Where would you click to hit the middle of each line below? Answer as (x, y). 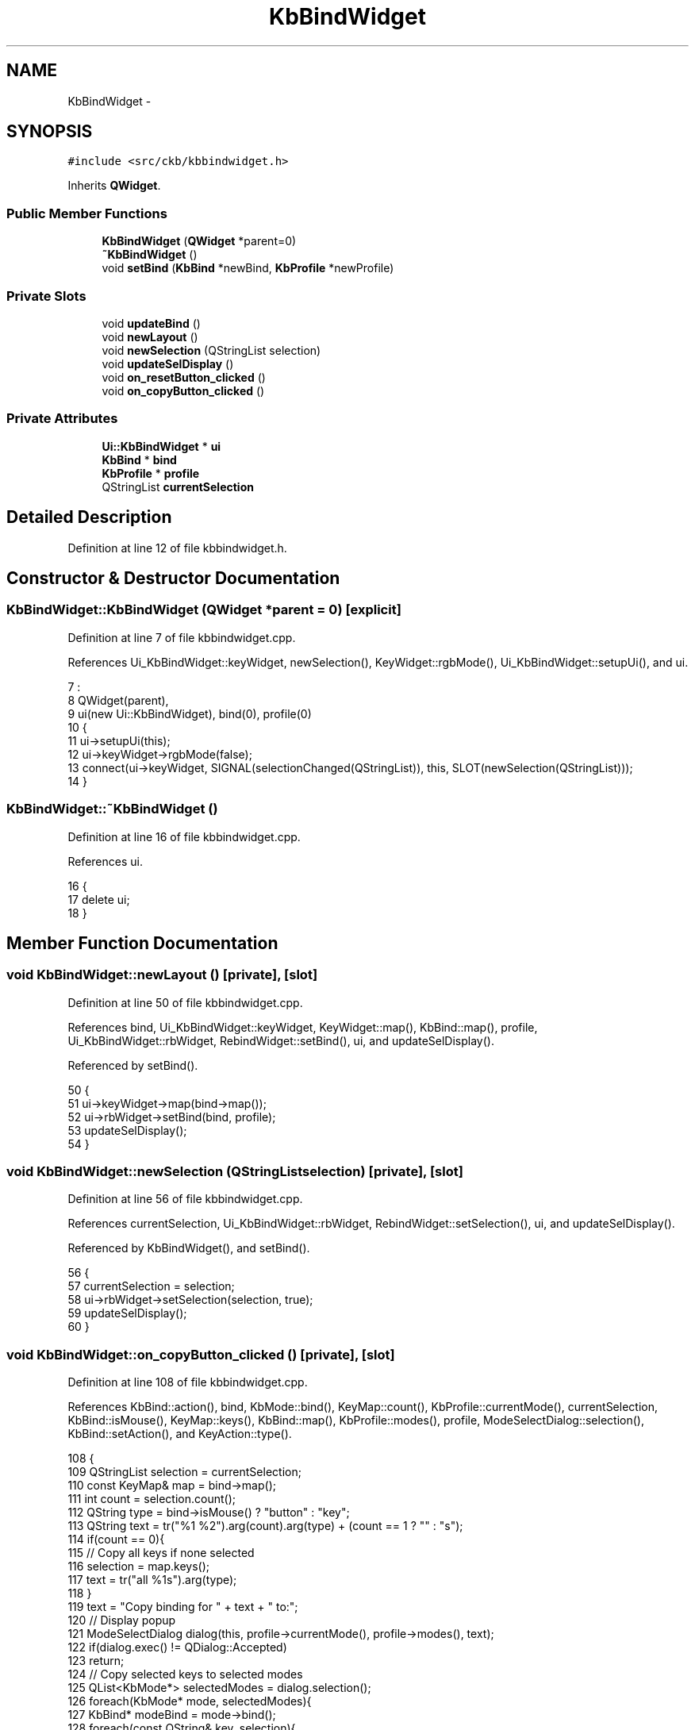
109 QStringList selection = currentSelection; (184, 1472)
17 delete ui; (99, 899)
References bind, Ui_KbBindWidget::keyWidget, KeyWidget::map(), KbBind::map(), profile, (303, 1027)
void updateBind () (151, 323)
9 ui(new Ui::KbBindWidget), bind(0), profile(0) (190, 713)
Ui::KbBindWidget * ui (161, 446)
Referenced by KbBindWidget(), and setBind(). (189, 1248)
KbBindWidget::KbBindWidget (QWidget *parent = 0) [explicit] (204, 610)
